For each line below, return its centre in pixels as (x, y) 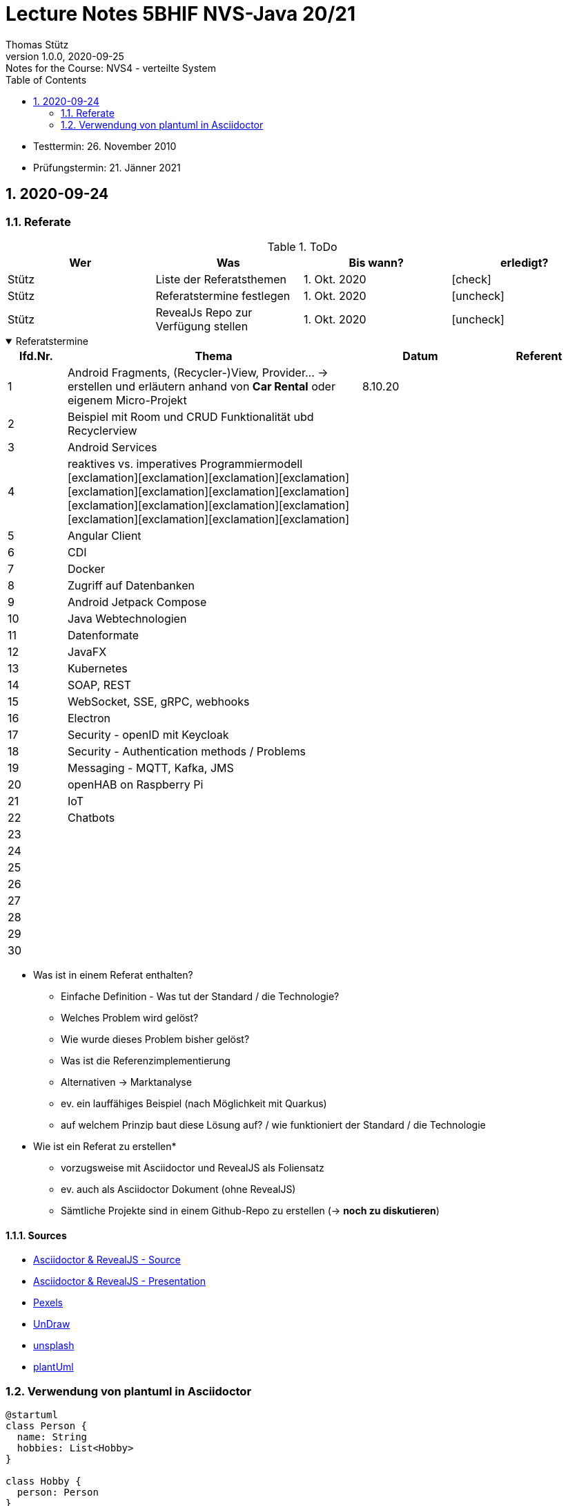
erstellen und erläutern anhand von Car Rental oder (202, 386)
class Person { (47, 1425)
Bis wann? (376, 262)
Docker (87, 568)
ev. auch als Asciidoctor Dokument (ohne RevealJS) (178, 1189)
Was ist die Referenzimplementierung (146, 1060)
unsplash (54, 1346)
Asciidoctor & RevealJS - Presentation (120, 1281)
